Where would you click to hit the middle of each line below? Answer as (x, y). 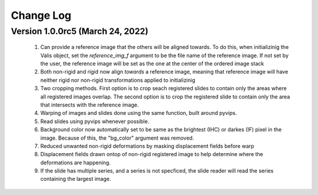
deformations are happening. (76, 163)
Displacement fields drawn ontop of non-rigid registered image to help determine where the (152, 154)
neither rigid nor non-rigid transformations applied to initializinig (118, 80)
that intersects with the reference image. (90, 105)
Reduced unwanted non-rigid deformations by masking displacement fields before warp (147, 146)
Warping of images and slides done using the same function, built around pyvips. (139, 113)
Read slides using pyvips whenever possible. (95, 121)
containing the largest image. (76, 179)
